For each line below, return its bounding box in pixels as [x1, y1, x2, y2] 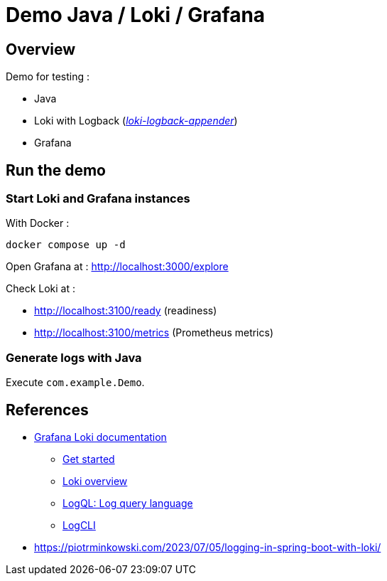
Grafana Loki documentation [34, 430, 167, 443]
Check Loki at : [6, 282, 76, 295]
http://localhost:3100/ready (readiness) [34, 304, 217, 317]
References [6, 400, 89, 419]
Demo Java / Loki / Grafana [6, 3, 266, 27]
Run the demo [6, 161, 107, 179]
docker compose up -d [6, 239, 126, 251]
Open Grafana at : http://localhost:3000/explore [6, 260, 229, 273]
